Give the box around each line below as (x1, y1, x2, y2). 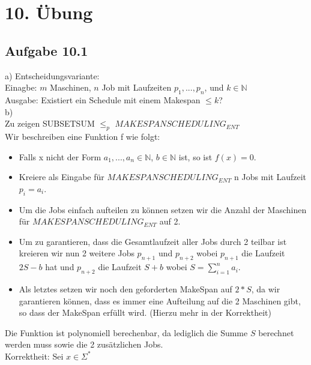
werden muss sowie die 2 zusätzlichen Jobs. (5, 338, 163, 351)
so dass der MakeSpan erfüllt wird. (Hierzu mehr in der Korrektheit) (19, 306, 271, 319)
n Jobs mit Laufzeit (234, 170, 306, 183)
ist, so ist (178, 150, 213, 163)
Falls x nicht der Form (19, 150, 101, 163)
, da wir (251, 282, 280, 295)
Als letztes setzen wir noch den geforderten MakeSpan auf (19, 282, 232, 295)
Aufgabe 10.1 (5, 41, 88, 59)
